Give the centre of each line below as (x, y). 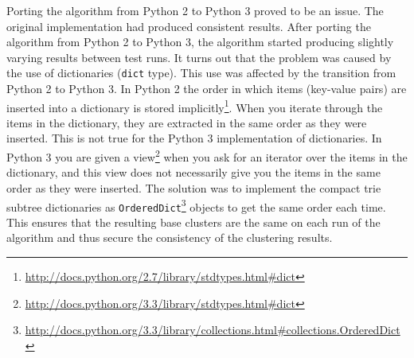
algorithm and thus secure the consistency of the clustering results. (170, 237)
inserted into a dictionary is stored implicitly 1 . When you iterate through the (195, 106)
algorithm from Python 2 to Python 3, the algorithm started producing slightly (200, 42)
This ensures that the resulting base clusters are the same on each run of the (193, 222)
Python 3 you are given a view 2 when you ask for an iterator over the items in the (207, 156)
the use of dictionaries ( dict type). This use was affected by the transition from (201, 73)
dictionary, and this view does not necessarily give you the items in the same (193, 172)
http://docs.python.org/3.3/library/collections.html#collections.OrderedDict (213, 330)
